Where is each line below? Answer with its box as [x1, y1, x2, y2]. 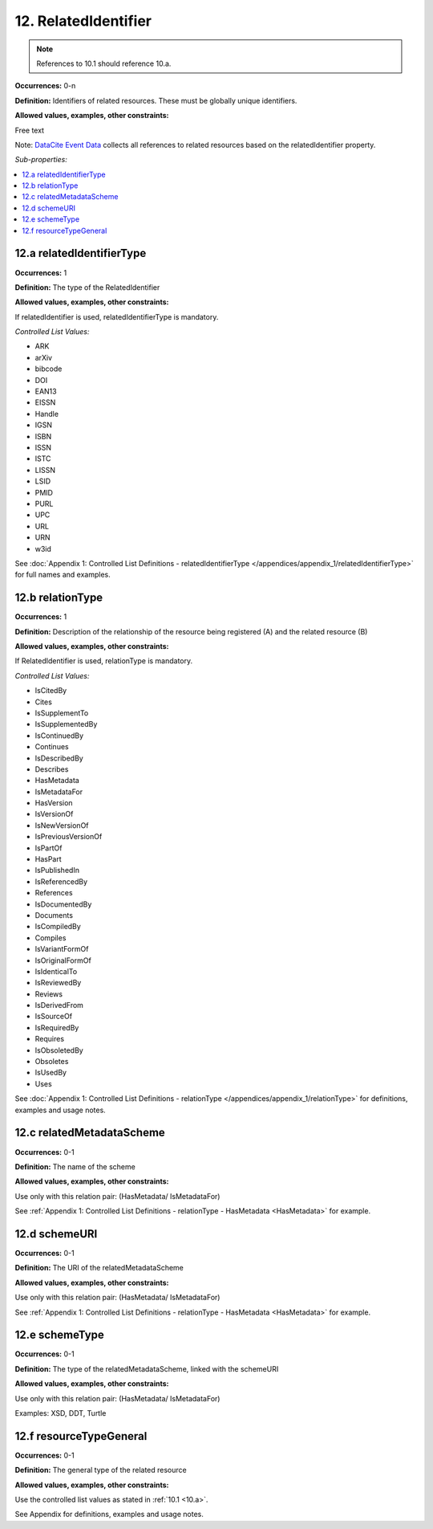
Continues [34, 742, 69, 752]
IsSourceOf [34, 1012, 72, 1021]
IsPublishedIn [34, 866, 80, 875]
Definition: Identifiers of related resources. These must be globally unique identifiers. [14, 96, 297, 105]
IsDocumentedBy [34, 899, 92, 909]
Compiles [34, 932, 67, 943]
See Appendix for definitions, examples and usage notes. [14, 1510, 204, 1519]
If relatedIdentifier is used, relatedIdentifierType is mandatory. [14, 312, 219, 321]
